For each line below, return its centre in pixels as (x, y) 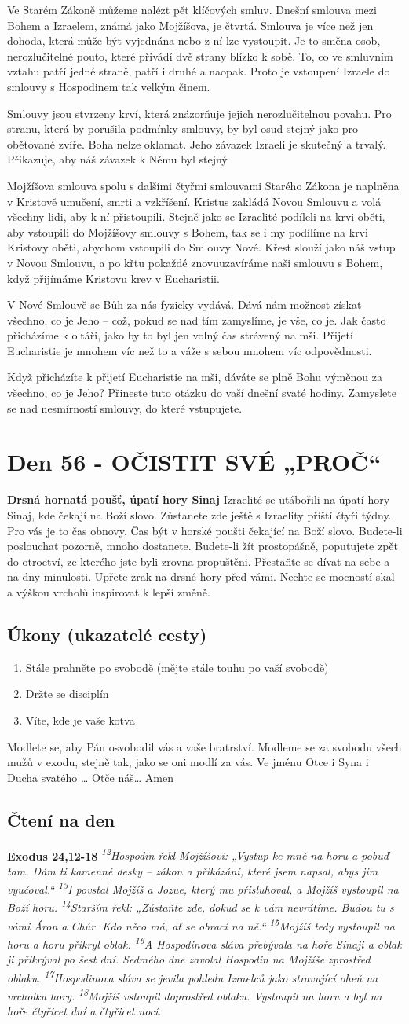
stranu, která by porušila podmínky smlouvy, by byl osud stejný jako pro (183, 128)
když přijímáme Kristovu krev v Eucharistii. (113, 278)
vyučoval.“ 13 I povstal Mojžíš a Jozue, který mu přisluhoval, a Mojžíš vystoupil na (203, 888)
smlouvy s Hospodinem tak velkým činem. (109, 86)
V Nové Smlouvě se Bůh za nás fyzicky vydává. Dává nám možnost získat (184, 305)
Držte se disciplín (67, 694)
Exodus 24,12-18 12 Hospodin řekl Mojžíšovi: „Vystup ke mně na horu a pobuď (198, 854)
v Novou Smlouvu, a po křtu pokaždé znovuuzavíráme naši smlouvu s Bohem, (195, 262)
